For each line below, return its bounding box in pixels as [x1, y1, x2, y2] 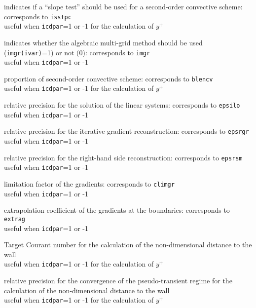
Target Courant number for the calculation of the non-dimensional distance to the [4, 239, 252, 250]
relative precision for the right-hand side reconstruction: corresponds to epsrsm [4, 152, 243, 162]
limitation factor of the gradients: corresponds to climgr [4, 179, 175, 189]
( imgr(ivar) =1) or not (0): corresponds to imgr [4, 47, 150, 57]
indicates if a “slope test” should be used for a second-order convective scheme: [4, 1, 243, 11]
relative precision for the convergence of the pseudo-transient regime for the [4, 275, 232, 286]
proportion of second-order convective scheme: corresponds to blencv [4, 73, 213, 83]
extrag [4, 215, 25, 223]
